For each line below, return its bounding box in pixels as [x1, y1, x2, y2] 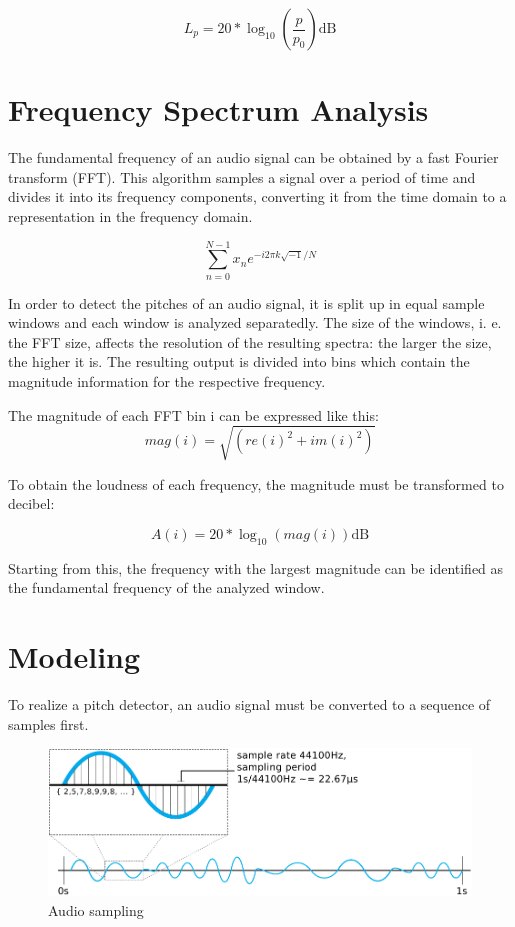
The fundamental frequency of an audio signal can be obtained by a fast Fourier [8, 147, 499, 168]
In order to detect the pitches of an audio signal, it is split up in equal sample [8, 292, 485, 313]
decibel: [8, 493, 55, 514]
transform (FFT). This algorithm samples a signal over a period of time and [8, 166, 476, 187]
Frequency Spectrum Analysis [8, 89, 429, 130]
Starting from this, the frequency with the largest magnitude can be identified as [8, 557, 504, 578]
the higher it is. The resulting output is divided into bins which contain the [8, 351, 470, 372]
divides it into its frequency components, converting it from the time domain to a [8, 186, 507, 207]
